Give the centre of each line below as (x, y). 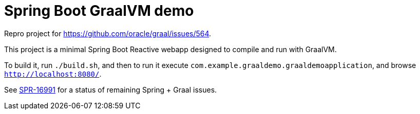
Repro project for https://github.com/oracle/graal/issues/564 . (108, 33)
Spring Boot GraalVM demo (99, 11)
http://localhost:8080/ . (53, 74)
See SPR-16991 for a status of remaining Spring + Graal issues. (111, 89)
